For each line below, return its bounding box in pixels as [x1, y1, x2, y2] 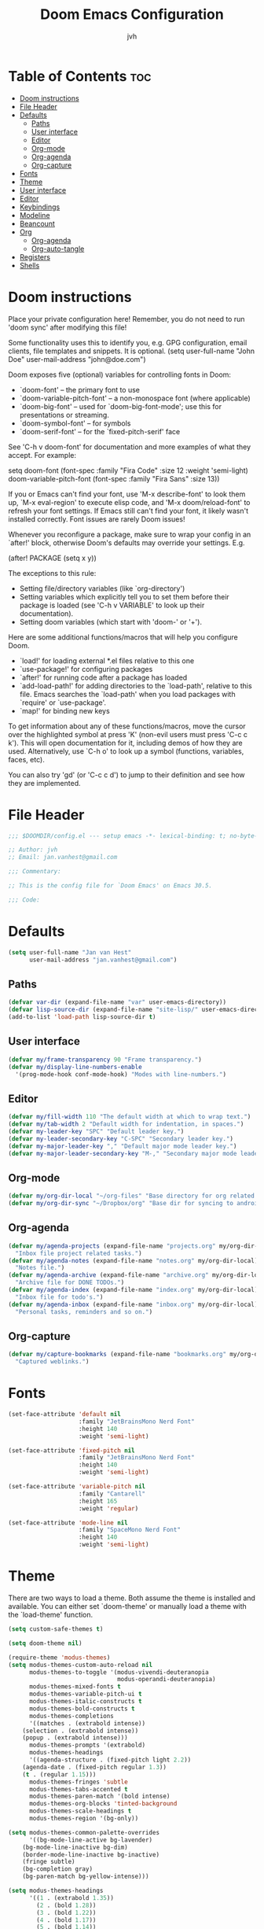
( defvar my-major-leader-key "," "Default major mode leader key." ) [8, 1142, 237, 1150]
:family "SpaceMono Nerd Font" [78, 1526, 181, 1534]
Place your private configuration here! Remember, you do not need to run [8, 314, 245, 323]
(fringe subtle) [22, 1858, 76, 1866]
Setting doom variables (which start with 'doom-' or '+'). [19, 617, 203, 626]
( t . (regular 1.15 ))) [22, 1770, 97, 1779]
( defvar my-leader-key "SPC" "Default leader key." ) [8, 1127, 185, 1135]
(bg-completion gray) [22, 1865, 93, 1873]
